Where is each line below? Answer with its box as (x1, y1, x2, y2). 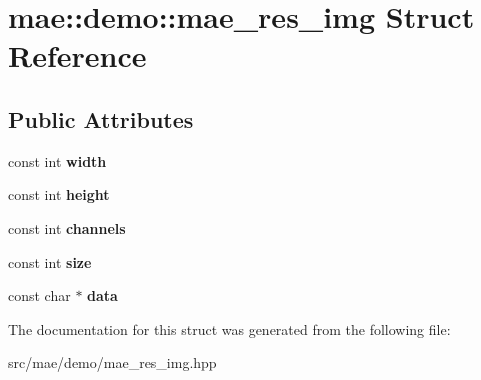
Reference (8, 35, 147, 76)
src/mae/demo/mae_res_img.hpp (8, 352, 217, 373)
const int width (8, 150, 107, 171)
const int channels (8, 217, 126, 238)
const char (8, 285, 71, 306)
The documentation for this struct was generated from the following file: (8, 318, 451, 339)
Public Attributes (8, 103, 194, 134)
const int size (8, 251, 92, 272)
